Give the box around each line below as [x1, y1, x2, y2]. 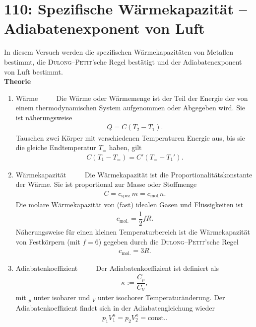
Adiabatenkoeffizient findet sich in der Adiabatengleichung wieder [15, 302, 215, 313]
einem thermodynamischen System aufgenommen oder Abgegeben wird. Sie [15, 102, 246, 113]
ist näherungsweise [15, 112, 72, 122]
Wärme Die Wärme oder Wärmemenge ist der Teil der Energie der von [15, 92, 248, 103]
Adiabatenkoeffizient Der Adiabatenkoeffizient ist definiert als [15, 262, 219, 273]
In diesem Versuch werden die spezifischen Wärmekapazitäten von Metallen [4, 47, 233, 57]
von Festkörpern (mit [15, 236, 80, 246]
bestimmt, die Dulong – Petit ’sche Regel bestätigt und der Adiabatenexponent [4, 56, 242, 67]
